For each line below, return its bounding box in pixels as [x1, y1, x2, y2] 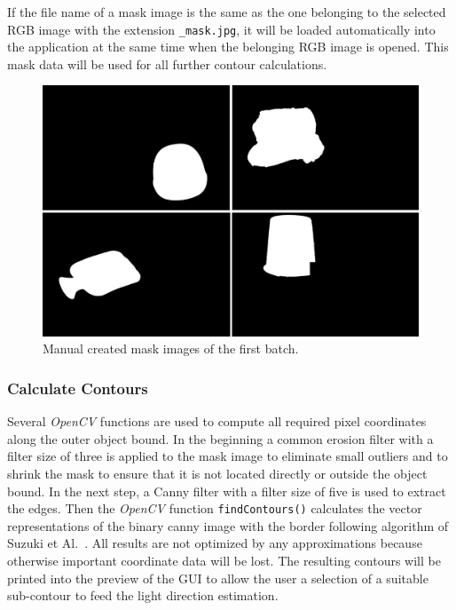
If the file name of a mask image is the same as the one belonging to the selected [7, 3, 446, 20]
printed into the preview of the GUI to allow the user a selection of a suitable [7, 568, 428, 587]
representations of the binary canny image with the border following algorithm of [7, 516, 449, 535]
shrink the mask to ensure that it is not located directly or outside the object [7, 464, 428, 483]
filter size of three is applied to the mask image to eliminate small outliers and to [7, 447, 448, 465]
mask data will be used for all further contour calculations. [7, 54, 327, 73]
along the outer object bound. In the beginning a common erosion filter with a [7, 429, 434, 448]
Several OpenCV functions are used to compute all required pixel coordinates [7, 412, 427, 431]
